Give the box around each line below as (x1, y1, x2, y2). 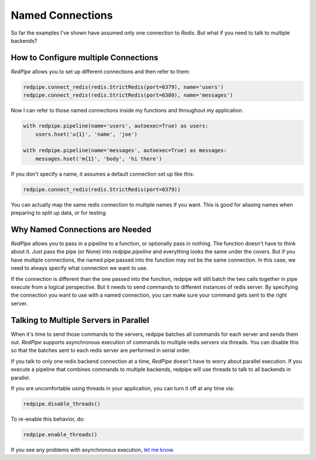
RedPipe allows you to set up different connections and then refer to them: (11, 68, 190, 75)
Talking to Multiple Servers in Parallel (11, 315, 149, 325)
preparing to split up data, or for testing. (11, 210, 108, 217)
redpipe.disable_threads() (23, 400, 101, 407)
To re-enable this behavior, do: (11, 416, 85, 423)
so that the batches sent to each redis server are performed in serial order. (11, 347, 191, 354)
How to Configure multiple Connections (11, 53, 159, 63)
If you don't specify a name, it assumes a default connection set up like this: (11, 170, 194, 177)
